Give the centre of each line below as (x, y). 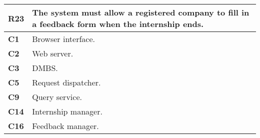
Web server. (53, 53)
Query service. (57, 97)
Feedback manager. (65, 126)
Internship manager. (67, 111)
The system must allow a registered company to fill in (141, 12)
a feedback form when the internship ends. (118, 24)
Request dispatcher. (66, 82)
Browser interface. (63, 39)
